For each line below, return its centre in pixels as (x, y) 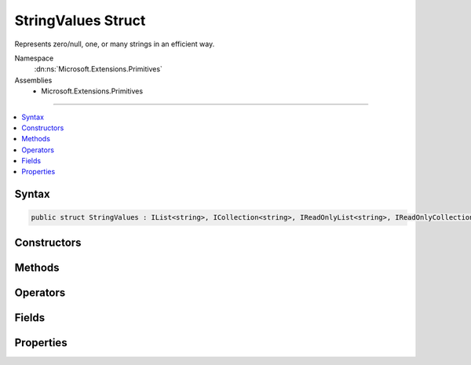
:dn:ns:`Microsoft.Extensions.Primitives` (98, 69)
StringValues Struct (80, 20)
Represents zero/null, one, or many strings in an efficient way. (115, 44)
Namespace (34, 58)
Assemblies (33, 80)
